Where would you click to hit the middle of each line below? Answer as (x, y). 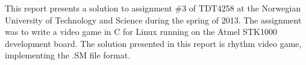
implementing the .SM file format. (68, 55)
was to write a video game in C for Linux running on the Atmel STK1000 (141, 32)
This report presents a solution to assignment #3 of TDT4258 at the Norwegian (153, 8)
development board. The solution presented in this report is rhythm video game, (153, 43)
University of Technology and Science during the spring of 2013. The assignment (153, 20)
